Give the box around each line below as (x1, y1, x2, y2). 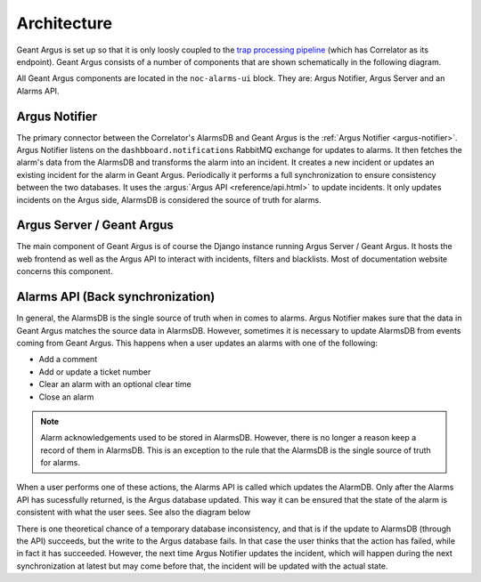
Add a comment (38, 354, 98, 365)
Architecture (16, 13, 113, 33)
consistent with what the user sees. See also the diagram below (16, 507, 251, 518)
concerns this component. (16, 266, 113, 277)
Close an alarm (38, 392, 94, 402)
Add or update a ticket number (38, 366, 151, 377)
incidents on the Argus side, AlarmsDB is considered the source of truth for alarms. (16, 194, 322, 205)
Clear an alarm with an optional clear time (38, 379, 192, 390)
